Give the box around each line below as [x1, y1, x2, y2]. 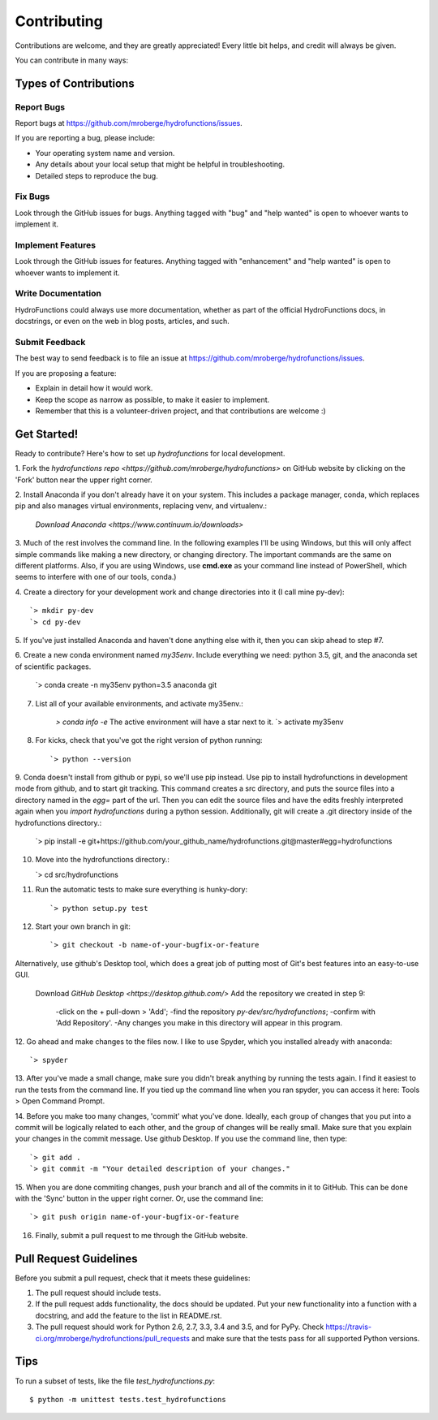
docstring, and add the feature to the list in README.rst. [35, 1310, 222, 1320]
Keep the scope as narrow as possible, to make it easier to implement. [35, 395, 270, 404]
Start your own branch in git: [35, 921, 131, 931]
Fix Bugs [15, 191, 50, 202]
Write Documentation [15, 288, 101, 300]
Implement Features [15, 240, 97, 251]
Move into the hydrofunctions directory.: [35, 855, 170, 865]
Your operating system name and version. [35, 148, 175, 158]
